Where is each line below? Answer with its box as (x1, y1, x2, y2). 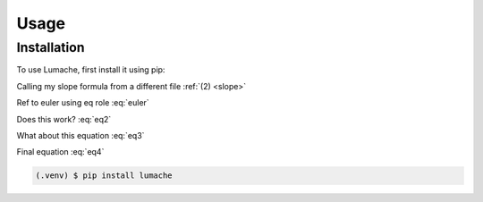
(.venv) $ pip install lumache (35, 171, 174, 181)
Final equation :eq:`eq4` (16, 147, 105, 157)
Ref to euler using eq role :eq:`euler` (16, 97, 149, 108)
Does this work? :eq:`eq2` (16, 114, 112, 124)
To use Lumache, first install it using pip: (16, 64, 165, 75)
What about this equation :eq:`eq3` (16, 130, 145, 140)
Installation (16, 39, 85, 55)
